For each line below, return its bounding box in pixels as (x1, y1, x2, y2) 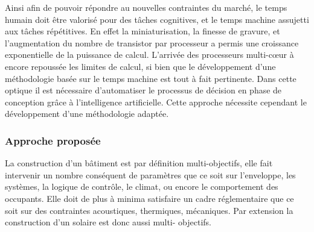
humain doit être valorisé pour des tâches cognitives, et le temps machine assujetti (5, 13, 309, 25)
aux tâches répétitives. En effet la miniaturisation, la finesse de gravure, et (5, 25, 280, 37)
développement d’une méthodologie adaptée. (5, 107, 169, 120)
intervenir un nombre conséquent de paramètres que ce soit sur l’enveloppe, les (5, 168, 296, 181)
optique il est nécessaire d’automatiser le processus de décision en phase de (5, 84, 282, 96)
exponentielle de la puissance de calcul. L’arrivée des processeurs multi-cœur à (5, 48, 294, 61)
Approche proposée (5, 133, 101, 148)
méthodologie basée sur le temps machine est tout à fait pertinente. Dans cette (5, 72, 296, 84)
